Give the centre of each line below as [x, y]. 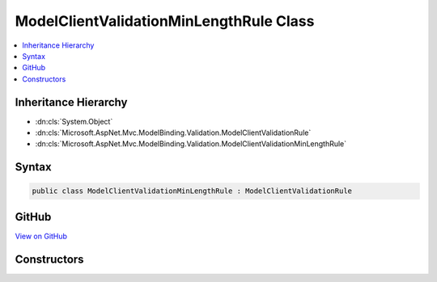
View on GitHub [41, 236]
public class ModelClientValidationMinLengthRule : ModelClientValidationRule [192, 191]
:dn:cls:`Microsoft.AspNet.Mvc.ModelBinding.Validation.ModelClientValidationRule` [173, 133]
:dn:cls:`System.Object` [74, 121]
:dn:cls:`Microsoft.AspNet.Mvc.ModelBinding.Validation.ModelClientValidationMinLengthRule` [191, 144]
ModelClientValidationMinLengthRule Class [165, 21]
